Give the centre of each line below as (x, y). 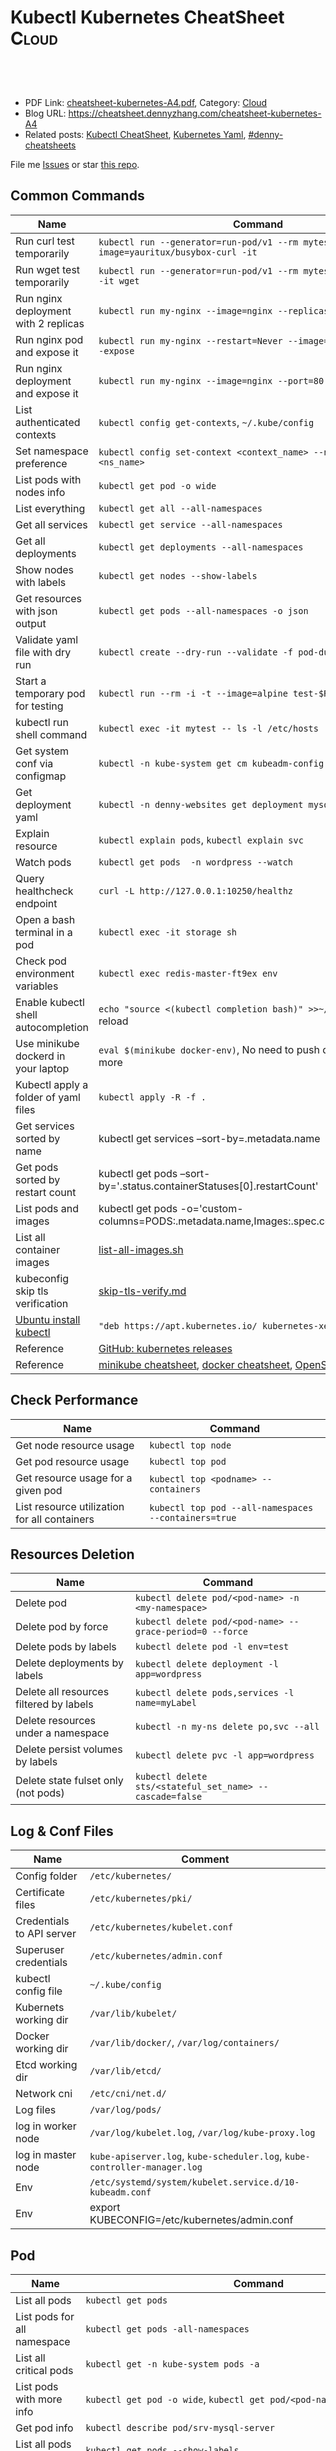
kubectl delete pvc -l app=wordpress (224, 1755)
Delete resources (56, 1721)
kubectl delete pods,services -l (214, 1693)
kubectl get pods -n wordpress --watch (196, 862)
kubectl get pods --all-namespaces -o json (203, 610)
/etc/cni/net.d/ (128, 2094)
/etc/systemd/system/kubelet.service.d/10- (194, 2182)
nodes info (40, 492)
